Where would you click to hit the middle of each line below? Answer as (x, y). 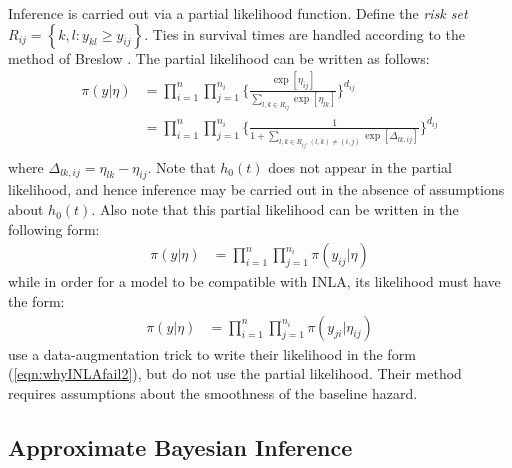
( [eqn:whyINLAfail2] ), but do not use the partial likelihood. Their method (235, 373)
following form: (54, 228)
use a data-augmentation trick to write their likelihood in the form (212, 353)
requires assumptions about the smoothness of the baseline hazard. (213, 392)
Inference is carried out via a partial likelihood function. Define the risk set (238, 13)
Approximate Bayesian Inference (180, 446)
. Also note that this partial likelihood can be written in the (275, 209)
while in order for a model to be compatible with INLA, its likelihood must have (254, 281)
